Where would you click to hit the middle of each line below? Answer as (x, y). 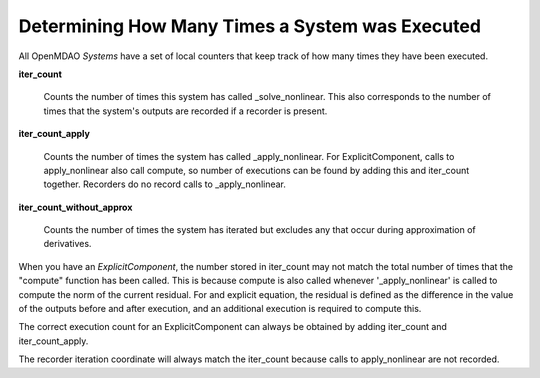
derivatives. (67, 244)
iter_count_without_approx (75, 207)
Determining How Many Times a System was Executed (250, 26)
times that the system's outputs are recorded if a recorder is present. (185, 111)
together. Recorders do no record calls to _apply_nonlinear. (165, 184)
